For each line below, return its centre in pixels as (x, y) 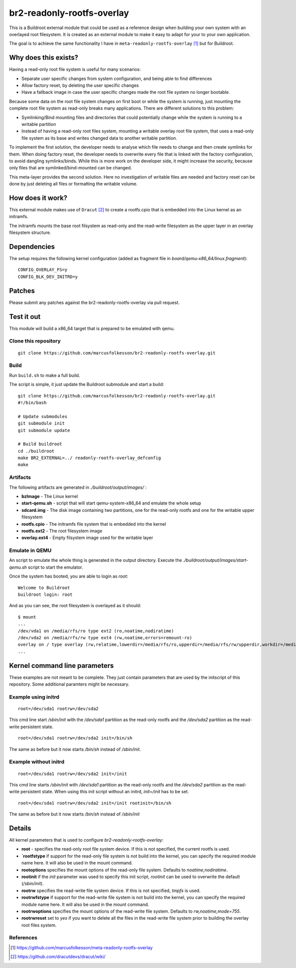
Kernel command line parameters (61, 666)
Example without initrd (37, 762)
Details (20, 828)
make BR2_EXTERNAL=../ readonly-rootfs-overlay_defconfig (90, 458)
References (23, 938)
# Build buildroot (40, 444)
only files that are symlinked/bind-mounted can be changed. (71, 168)
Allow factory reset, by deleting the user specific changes (80, 85)
